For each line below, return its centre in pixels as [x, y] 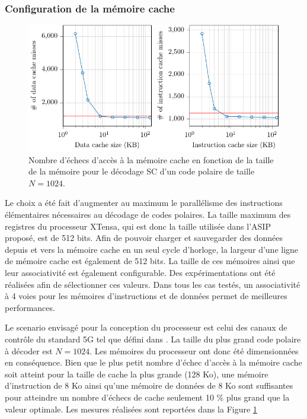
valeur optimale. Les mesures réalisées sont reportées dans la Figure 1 [131, 409]
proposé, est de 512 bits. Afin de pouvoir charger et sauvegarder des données [144, 238]
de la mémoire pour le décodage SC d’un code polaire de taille [142, 171]
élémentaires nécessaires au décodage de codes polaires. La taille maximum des [148, 215]
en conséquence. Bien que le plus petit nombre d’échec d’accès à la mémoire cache [153, 362]
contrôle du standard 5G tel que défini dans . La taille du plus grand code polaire [153, 339]
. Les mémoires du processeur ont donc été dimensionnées [194, 350]
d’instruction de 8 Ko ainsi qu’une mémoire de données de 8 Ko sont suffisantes [149, 385]
